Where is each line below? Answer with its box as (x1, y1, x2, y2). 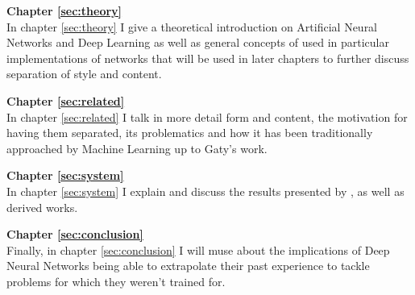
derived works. (6, 198, 78, 215)
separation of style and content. (6, 65, 162, 82)
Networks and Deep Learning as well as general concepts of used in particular (6, 34, 389, 51)
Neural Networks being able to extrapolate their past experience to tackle (6, 257, 370, 274)
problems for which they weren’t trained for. (6, 272, 226, 289)
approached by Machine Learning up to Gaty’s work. (6, 139, 268, 156)
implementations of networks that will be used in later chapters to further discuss (6, 49, 409, 66)
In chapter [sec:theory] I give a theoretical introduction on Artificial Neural (6, 18, 378, 35)
